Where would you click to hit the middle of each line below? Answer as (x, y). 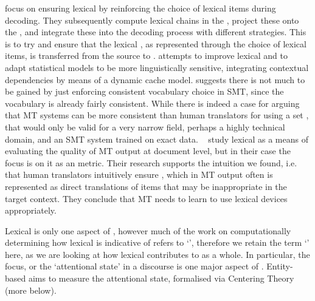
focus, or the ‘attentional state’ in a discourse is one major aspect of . (134, 266)
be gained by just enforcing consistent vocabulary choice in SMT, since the (144, 91)
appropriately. (31, 210)
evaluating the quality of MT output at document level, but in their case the (148, 151)
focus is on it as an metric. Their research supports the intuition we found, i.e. (151, 162)
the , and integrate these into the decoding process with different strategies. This (156, 32)
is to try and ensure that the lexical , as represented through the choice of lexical (156, 43)
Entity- (280, 266)
